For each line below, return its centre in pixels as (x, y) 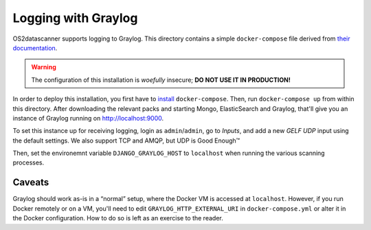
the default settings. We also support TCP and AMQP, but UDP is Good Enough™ (126, 140)
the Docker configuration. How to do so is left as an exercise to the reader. (118, 218)
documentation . (35, 48)
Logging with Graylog (75, 18)
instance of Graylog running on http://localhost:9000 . (88, 118)
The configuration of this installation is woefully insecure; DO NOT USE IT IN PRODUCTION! (161, 80)
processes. (29, 163)
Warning (44, 67)
